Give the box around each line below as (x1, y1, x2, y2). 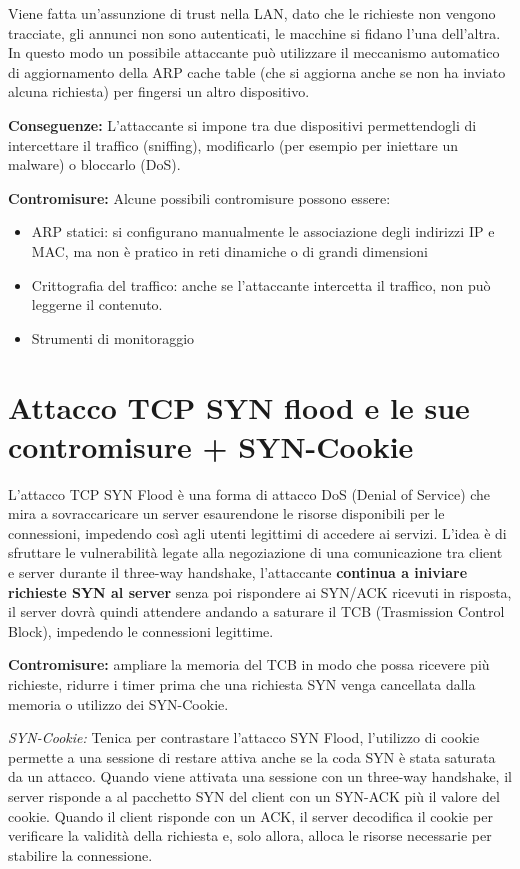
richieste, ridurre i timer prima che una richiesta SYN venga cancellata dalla (8, 673, 476, 694)
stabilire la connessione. (8, 844, 153, 865)
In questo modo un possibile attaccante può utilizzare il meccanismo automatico (8, 42, 500, 63)
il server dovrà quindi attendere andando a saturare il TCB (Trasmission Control (8, 601, 505, 622)
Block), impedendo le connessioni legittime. (8, 620, 274, 641)
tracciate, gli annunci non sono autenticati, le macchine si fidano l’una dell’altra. (8, 22, 501, 43)
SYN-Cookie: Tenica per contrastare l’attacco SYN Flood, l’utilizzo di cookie (8, 727, 480, 748)
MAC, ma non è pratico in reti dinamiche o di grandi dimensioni (31, 240, 428, 261)
